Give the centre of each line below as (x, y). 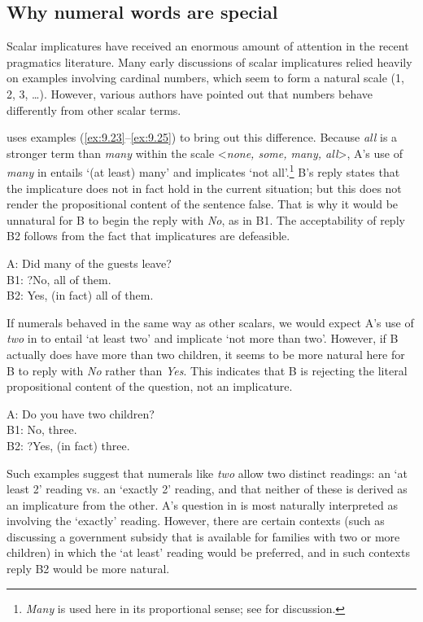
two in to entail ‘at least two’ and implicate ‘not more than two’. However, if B (203, 338)
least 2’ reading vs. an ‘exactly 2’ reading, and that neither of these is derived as (207, 489)
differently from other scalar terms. (94, 110)
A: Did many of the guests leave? (89, 263)
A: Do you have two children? (81, 413)
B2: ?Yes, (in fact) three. (68, 445)
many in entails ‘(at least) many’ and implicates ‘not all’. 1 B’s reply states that (203, 171)
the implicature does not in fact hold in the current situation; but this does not (204, 188)
